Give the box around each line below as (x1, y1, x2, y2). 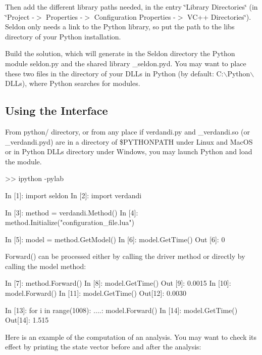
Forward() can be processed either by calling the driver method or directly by (5, 251, 245, 261)
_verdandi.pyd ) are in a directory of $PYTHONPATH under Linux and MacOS (5, 136, 253, 147)
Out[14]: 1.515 (5, 315, 49, 325)
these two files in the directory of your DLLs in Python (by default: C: (5, 68, 224, 78)
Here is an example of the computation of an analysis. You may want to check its (5, 331, 257, 342)
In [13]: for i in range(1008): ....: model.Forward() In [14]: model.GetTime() (5, 304, 238, 315)
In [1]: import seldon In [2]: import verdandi (5, 190, 142, 200)
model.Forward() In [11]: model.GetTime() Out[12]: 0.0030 (5, 288, 186, 298)
